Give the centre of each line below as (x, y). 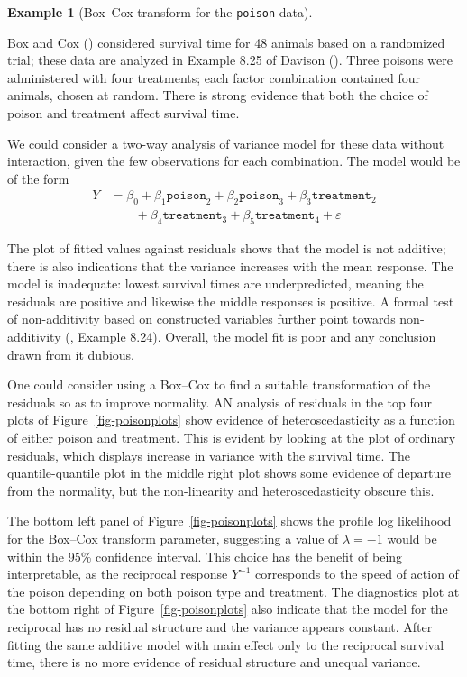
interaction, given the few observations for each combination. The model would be (234, 161)
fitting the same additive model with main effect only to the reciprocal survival (226, 644)
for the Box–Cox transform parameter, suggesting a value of (173, 538)
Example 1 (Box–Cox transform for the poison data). (160, 12)
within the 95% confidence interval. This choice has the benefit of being (205, 556)
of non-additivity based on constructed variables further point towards (201, 319)
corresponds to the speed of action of (357, 574)
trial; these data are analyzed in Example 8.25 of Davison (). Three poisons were (230, 60)
